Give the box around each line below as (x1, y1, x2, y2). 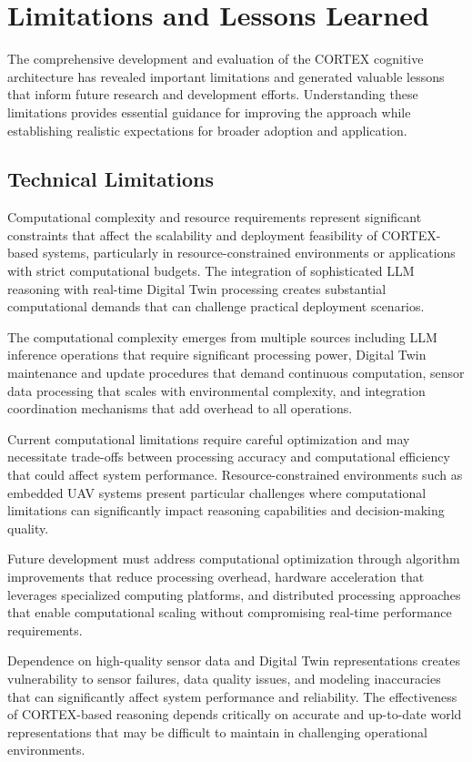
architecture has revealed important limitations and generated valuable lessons (7, 66, 445, 86)
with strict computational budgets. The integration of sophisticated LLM (7, 261, 415, 280)
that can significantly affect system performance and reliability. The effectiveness (7, 686, 457, 706)
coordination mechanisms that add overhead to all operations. (7, 399, 353, 418)
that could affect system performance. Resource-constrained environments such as (7, 465, 463, 484)
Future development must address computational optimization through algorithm (7, 549, 460, 568)
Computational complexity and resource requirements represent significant (7, 208, 422, 227)
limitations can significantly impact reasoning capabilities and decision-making (7, 501, 445, 520)
